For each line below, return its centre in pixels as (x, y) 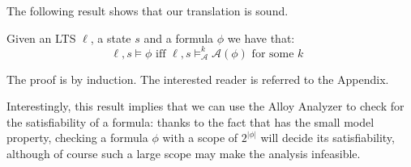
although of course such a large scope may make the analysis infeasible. (184, 154)
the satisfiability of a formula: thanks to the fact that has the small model (191, 121)
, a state (111, 38)
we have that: (261, 38)
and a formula (179, 38)
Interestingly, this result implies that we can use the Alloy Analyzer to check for (205, 106)
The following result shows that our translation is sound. (148, 10)
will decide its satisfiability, (328, 138)
